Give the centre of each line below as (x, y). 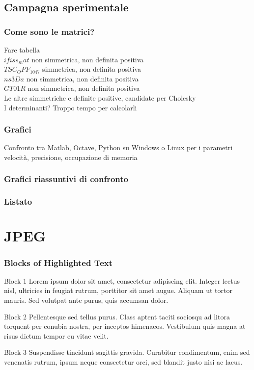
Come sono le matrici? (49, 31)
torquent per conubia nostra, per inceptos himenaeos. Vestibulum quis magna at (125, 326)
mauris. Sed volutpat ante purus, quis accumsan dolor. (86, 300)
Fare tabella (22, 50)
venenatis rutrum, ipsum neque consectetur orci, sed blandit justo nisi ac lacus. (123, 362)
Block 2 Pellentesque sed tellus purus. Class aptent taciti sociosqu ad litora (117, 316)
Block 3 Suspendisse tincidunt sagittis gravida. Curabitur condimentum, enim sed (127, 352)
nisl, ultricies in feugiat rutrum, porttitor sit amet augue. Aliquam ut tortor (118, 290)
